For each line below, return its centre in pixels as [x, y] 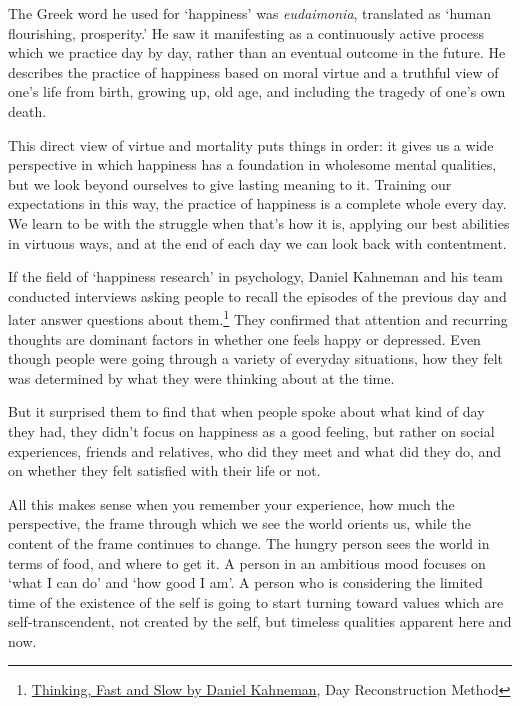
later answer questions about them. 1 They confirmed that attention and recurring [258, 317]
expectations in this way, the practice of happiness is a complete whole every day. [257, 203]
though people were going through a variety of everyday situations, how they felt [255, 358]
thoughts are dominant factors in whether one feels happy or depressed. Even [244, 338]
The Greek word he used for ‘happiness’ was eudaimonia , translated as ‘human [250, 13]
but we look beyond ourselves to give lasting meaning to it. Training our [230, 183]
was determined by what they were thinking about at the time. [201, 377]
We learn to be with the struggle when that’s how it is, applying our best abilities [259, 222]
